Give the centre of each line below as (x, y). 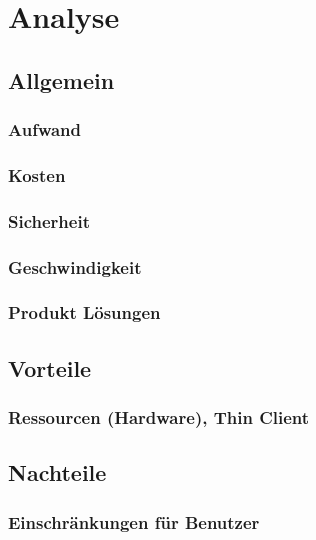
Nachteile (57, 472)
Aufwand (45, 129)
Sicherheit (49, 220)
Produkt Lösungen (84, 312)
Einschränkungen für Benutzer (134, 521)
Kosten (37, 174)
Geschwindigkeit (75, 266)
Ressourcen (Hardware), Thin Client (159, 417)
